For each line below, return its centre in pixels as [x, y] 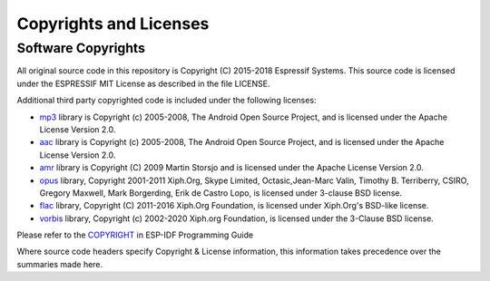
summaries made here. [60, 264]
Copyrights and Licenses [113, 24]
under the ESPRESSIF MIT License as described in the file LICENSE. [144, 83]
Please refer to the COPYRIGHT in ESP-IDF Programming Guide [135, 235]
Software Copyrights [81, 48]
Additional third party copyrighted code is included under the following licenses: [167, 101]
